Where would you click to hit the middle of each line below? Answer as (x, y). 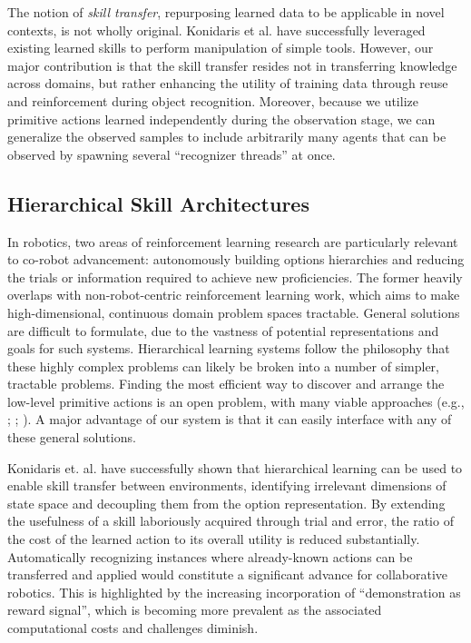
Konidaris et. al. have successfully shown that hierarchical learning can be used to (235, 467)
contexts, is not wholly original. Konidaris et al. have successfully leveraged (216, 30)
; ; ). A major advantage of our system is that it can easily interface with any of (230, 419)
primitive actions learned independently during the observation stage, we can (221, 119)
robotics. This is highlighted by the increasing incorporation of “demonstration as (234, 592)
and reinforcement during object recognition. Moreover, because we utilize (213, 100)
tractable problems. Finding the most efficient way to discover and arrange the (226, 384)
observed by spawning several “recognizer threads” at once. (172, 154)
